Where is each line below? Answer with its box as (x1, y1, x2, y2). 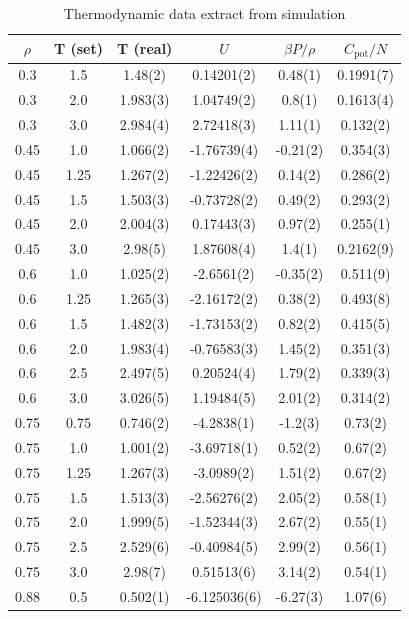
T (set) (53, 38, 103, 59)
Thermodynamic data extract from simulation (63, 3, 346, 23)
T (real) (116, 38, 173, 59)
